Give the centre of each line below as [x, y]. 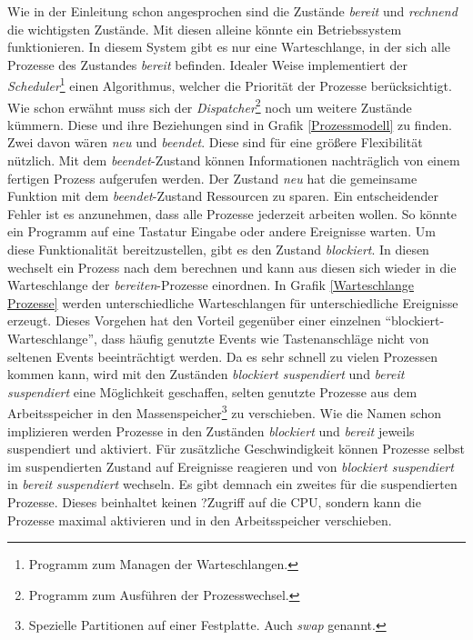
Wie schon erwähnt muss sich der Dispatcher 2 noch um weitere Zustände [210, 105]
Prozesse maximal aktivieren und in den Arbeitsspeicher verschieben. [200, 520]
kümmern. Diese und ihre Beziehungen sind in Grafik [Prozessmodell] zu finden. [230, 124]
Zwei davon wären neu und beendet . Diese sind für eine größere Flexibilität [215, 142]
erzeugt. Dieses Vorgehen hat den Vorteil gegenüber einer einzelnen [194, 320]
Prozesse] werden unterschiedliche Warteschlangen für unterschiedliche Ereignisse [233, 302]
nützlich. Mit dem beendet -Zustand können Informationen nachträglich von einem [234, 160]
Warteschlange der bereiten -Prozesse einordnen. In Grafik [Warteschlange [211, 285]
